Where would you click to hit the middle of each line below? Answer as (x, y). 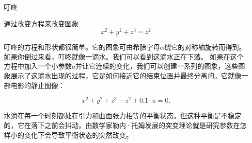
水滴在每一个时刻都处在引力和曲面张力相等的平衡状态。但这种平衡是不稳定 (123, 116)
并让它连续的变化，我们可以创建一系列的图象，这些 (157, 66)
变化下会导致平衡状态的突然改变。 (78, 134)
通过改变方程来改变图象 (41, 23)
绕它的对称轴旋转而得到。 (205, 47)
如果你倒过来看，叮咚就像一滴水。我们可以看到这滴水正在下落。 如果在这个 (124, 56)
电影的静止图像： (38, 85)
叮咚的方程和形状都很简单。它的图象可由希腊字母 (82, 47)
